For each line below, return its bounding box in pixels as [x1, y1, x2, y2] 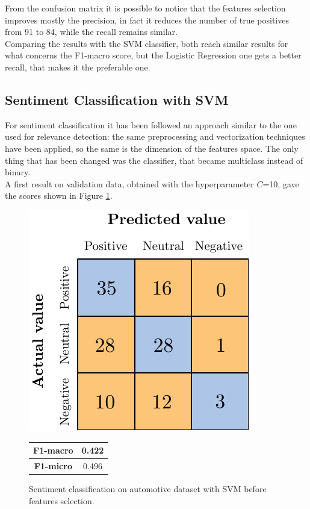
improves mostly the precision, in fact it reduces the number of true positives [5, 13, 289, 26]
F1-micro [34, 459, 72, 472]
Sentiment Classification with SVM [5, 90, 229, 108]
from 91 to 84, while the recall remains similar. [5, 25, 178, 38]
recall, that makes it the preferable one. [5, 60, 150, 73]
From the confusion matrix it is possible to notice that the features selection [5, 2, 286, 14]
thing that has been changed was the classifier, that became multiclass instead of [5, 154, 303, 166]
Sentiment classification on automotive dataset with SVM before [29, 482, 267, 495]
